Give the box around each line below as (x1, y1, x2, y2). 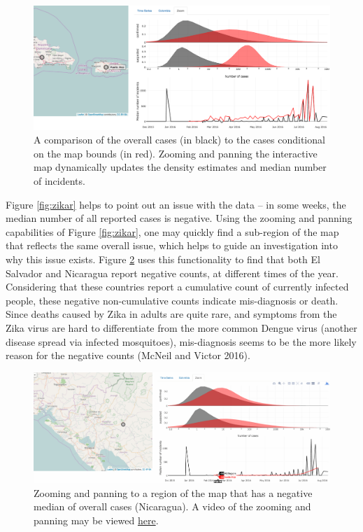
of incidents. (34, 174, 85, 188)
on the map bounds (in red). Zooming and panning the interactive (34, 146, 318, 160)
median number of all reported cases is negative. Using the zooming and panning (6, 211, 353, 225)
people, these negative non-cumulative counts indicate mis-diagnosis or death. (6, 293, 339, 307)
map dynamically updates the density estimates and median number (34, 160, 327, 174)
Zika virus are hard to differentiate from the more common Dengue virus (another (6, 320, 357, 335)
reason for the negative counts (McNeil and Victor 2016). (6, 348, 250, 363)
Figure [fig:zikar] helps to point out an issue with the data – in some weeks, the (6, 197, 346, 211)
